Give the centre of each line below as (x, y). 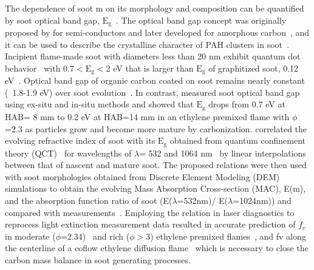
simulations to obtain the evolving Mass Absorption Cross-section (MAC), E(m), (155, 188)
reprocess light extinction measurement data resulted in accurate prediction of (150, 224)
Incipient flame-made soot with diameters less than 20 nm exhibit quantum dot (153, 56)
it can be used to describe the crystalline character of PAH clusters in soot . (147, 44)
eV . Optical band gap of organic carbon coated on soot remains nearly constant (155, 80)
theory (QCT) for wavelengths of (68, 153)
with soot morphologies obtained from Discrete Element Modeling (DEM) (142, 176)
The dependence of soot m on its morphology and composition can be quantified (155, 8)
